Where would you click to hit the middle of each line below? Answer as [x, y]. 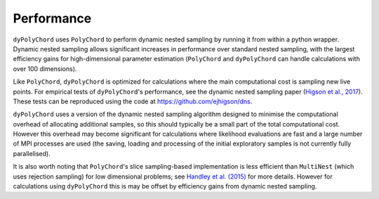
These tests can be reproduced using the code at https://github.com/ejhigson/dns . [133, 101]
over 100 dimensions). [45, 69]
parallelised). [32, 153]
